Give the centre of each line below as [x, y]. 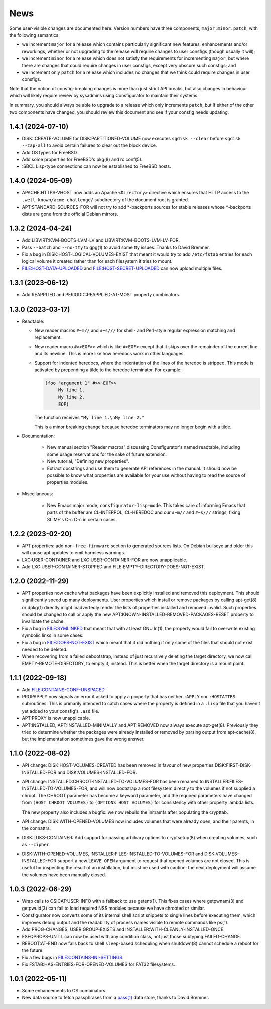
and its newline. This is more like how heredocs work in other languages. [110, 354]
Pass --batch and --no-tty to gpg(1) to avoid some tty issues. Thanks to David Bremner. [116, 247]
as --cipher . [36, 845]
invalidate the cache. [43, 621]
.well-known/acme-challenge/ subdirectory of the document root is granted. [105, 200]
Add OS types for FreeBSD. [50, 152]
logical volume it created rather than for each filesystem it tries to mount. [97, 261]
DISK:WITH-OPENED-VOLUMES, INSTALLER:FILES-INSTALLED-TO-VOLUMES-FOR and [112, 854]
